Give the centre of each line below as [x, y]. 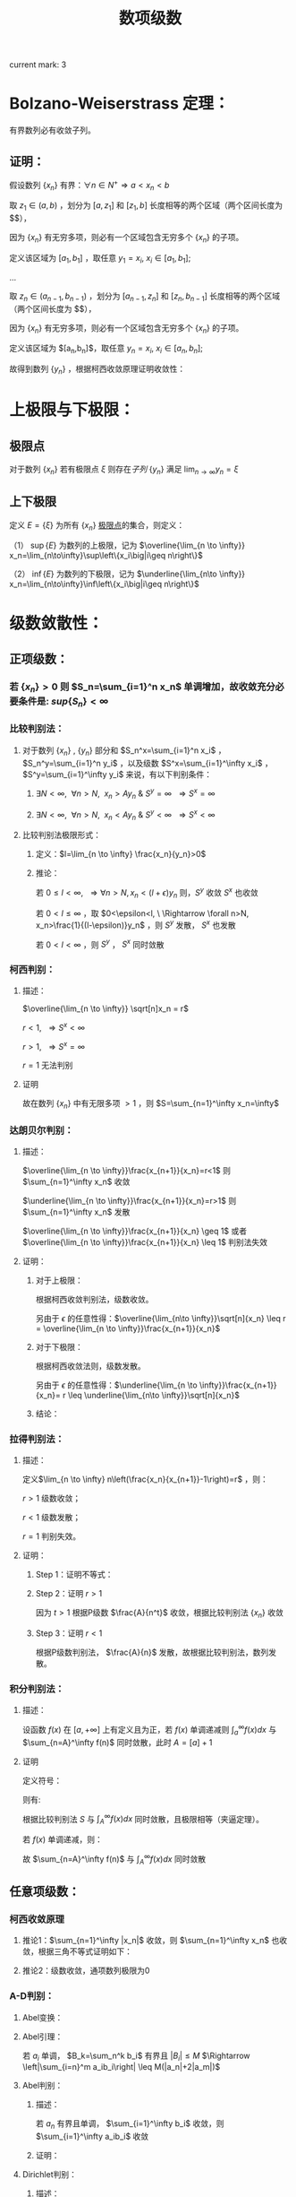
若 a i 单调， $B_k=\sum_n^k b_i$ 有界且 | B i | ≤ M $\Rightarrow [136, 2056]
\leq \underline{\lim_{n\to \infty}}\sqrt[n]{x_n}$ [153, 1395]
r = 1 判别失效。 [51, 1536]
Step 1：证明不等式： [74, 1575]
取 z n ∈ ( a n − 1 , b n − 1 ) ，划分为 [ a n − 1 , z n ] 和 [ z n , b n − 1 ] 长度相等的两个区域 [144, 297]
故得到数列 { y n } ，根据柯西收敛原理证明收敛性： [97, 370]
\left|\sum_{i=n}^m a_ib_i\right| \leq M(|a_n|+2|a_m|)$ [121, 2067]
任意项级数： [45, 1892]
